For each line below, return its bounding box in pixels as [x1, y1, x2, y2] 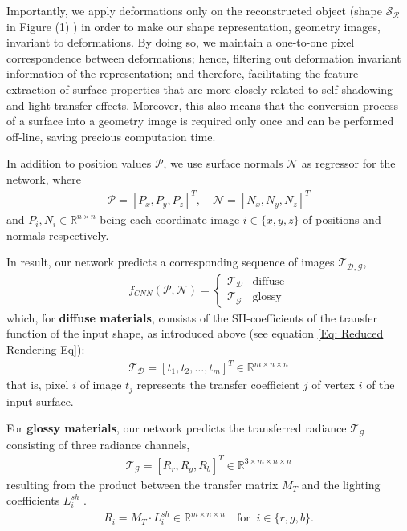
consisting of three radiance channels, [6, 436, 190, 452]
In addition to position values [6, 155, 152, 172]
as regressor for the [301, 155, 396, 172]
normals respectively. [6, 226, 109, 243]
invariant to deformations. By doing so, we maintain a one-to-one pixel [6, 34, 355, 51]
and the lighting [301, 476, 381, 492]
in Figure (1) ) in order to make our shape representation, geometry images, [6, 18, 381, 34]
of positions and [303, 211, 381, 228]
